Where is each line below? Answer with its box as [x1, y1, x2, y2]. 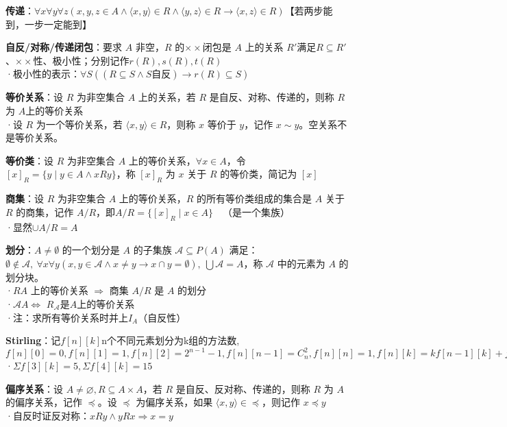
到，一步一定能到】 [5, 16, 92, 31]
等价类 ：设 [5, 153, 53, 167]
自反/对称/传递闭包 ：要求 [5, 40, 123, 54]
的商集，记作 [16, 204, 74, 219]
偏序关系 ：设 [5, 381, 63, 395]
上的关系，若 [138, 90, 196, 104]
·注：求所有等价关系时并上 [5, 310, 128, 324]
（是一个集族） [223, 208, 290, 218]
